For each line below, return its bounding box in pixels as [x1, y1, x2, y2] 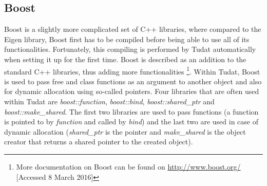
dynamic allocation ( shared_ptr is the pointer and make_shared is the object [4, 126, 246, 137]
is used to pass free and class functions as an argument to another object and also [4, 76, 262, 86]
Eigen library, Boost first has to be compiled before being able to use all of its [4, 33, 250, 44]
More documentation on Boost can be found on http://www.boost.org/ [16, 161, 241, 172]
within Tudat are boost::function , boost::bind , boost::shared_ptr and [4, 96, 215, 107]
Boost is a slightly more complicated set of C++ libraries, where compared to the [4, 24, 261, 34]
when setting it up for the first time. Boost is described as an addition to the [4, 53, 246, 64]
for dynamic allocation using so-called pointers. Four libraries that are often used [4, 86, 259, 97]
